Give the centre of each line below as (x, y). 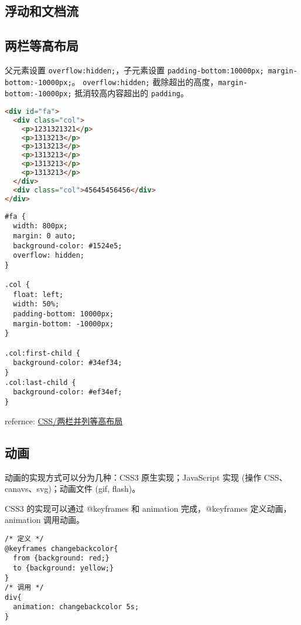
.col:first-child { (42, 353)
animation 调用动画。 (45, 520)
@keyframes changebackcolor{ (61, 548)
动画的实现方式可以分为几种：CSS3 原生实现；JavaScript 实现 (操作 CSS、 (146, 477)
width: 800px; (40, 226)
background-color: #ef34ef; (68, 392)
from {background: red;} (61, 558)
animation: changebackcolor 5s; (76, 607)
